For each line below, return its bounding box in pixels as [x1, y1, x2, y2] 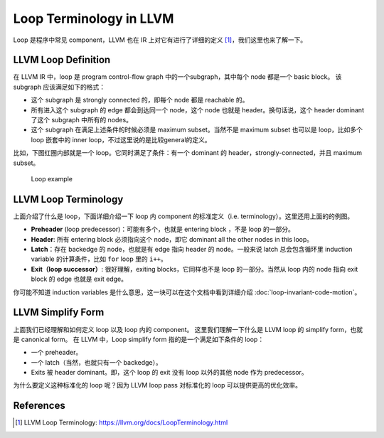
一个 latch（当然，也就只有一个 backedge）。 [31, 358, 163, 366]
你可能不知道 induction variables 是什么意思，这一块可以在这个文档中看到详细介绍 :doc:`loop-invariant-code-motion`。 [13, 288, 361, 297]
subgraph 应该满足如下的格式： [13, 82, 106, 91]
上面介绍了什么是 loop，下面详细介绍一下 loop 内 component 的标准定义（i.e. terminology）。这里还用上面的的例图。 [13, 212, 354, 220]
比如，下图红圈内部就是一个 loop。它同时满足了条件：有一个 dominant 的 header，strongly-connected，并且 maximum [13, 149, 363, 157]
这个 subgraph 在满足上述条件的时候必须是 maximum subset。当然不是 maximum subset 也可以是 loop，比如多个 [31, 125, 363, 134]
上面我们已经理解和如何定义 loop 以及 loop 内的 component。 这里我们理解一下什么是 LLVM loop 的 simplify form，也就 [13, 325, 363, 333]
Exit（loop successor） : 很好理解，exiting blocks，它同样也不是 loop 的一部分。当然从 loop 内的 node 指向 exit [31, 265, 358, 273]
